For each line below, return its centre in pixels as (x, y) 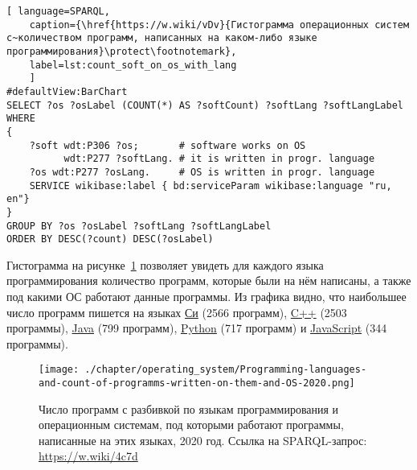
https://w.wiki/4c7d (88, 456)
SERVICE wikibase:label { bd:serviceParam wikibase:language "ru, (211, 186)
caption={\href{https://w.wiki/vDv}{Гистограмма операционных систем (219, 25)
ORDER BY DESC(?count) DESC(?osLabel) (110, 239)
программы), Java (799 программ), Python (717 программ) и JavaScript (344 (197, 328)
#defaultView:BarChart (67, 91)
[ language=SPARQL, (58, 11)
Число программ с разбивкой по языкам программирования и (189, 408)
